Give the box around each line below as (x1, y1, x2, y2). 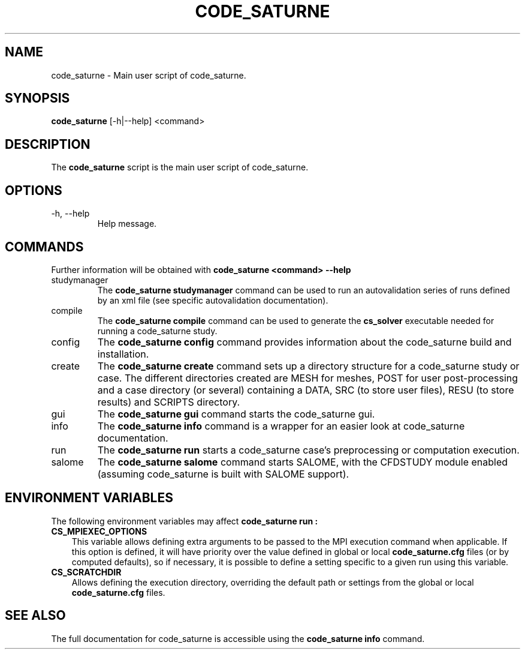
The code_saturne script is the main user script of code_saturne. (51, 162, 309, 173)
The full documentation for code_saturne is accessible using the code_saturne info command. (51, 633, 425, 644)
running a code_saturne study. (97, 325, 218, 336)
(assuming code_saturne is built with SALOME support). (97, 467, 349, 480)
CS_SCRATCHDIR (51, 566, 122, 577)
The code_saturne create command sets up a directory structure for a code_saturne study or (97, 359, 520, 372)
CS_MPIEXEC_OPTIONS (51, 526, 147, 536)
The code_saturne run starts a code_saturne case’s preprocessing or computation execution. (97, 443, 520, 456)
